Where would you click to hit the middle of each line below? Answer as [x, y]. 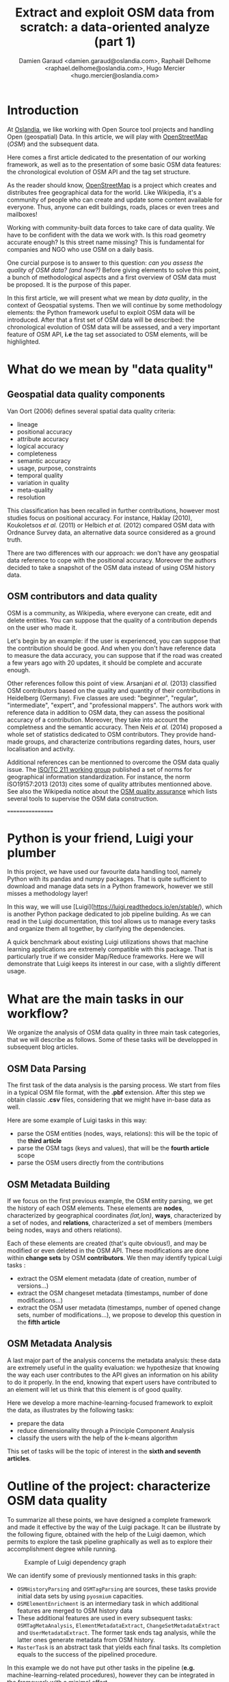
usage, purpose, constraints [57, 468]
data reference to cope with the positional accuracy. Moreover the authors [112, 560]
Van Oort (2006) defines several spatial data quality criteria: [91, 411]
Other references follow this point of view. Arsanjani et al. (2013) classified [112, 683]
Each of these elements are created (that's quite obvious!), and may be [107, 1243]
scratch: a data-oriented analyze [114, 27]
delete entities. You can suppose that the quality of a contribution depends [112, 620]
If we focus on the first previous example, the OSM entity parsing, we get [110, 1201]
